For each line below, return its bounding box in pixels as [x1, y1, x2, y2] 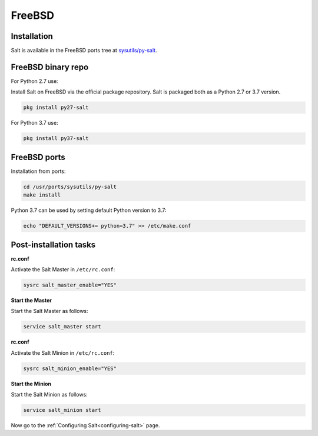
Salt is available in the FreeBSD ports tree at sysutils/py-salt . [11, 47, 157, 54]
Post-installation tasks [11, 239, 96, 249]
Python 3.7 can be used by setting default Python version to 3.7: [11, 207, 167, 214]
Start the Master [11, 297, 52, 304]
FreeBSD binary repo [11, 62, 89, 72]
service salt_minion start [23, 407, 101, 414]
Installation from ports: [11, 168, 66, 175]
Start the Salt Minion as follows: [11, 391, 88, 398]
